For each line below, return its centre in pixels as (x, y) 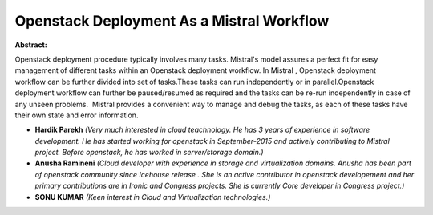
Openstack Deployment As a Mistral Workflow (172, 21)
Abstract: (31, 45)
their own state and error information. (77, 115)
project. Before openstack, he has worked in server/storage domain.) (149, 153)
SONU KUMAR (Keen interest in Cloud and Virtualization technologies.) (153, 197)
